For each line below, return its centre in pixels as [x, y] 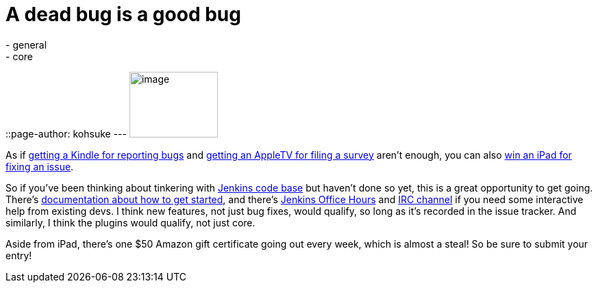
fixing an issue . [40, 166]
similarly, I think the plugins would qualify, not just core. [130, 222]
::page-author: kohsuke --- [66, 133]
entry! [19, 255]
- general [26, 44]
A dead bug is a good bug [123, 14]
